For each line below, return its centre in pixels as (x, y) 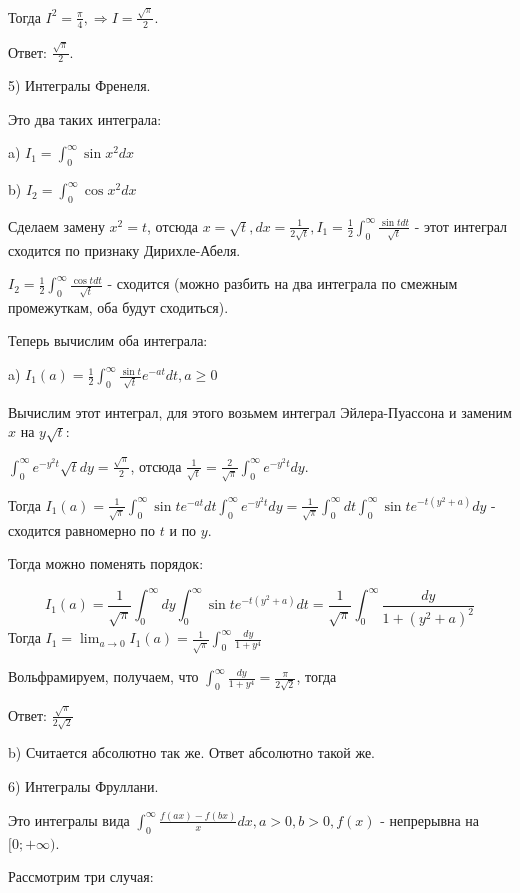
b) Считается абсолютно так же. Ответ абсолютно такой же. (192, 752)
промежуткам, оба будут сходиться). (118, 306)
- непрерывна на (430, 819)
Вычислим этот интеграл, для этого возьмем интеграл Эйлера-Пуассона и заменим (260, 411)
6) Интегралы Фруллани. (83, 785)
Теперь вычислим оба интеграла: (108, 340)
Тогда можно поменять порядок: (106, 563)
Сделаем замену (56, 225)
